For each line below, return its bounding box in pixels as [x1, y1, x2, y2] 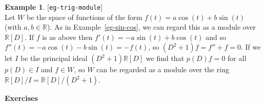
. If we [240, 41, 261, 52]
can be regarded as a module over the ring [96, 64, 229, 75]
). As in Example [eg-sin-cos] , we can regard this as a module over [47, 22, 256, 32]
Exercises [5, 93, 38, 103]
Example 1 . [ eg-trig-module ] [5, 2, 103, 12]
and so [206, 31, 226, 42]
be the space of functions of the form [26, 11, 142, 22]
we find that [146, 53, 185, 64]
